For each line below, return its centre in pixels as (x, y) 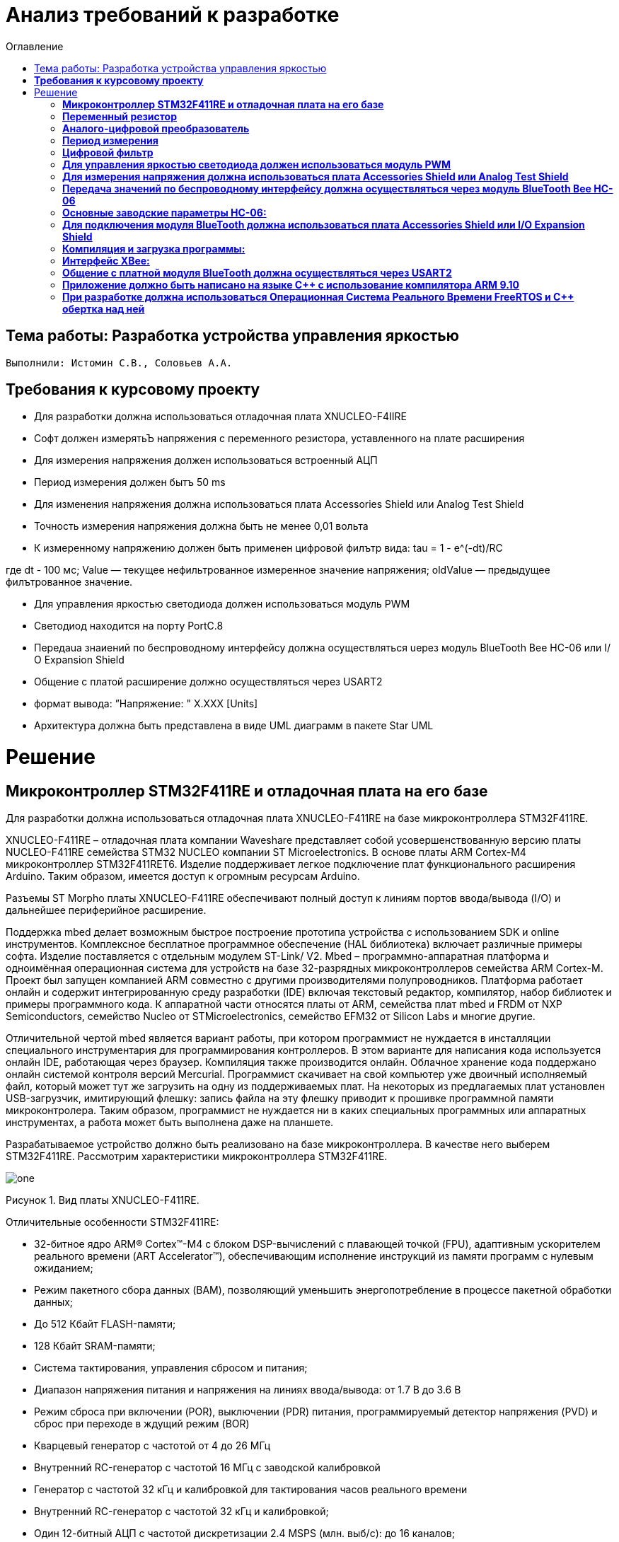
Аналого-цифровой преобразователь (156, 128)
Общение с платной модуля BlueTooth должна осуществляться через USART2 (257, 272)
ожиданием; (64, 1268)
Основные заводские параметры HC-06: (164, 212)
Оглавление (35, 46)
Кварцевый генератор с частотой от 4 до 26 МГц (152, 1446)
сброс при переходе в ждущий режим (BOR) (142, 1424)
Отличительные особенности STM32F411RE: (112, 1222)
